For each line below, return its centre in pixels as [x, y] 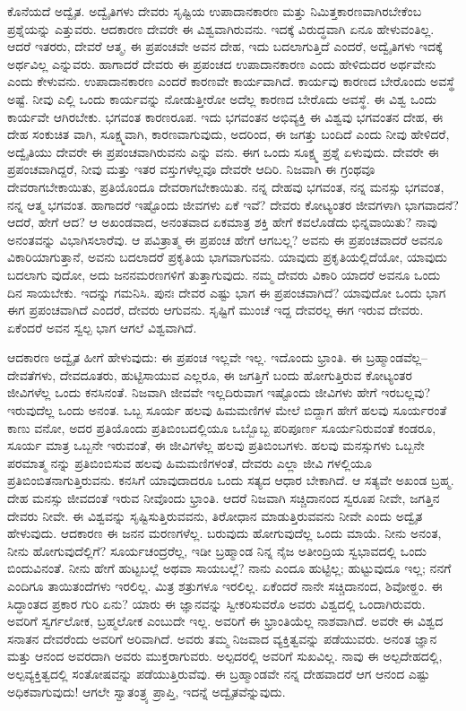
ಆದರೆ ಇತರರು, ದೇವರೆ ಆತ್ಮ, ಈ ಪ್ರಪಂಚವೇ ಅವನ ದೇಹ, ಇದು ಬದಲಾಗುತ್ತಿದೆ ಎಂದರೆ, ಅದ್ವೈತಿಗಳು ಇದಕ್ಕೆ [225, 46]
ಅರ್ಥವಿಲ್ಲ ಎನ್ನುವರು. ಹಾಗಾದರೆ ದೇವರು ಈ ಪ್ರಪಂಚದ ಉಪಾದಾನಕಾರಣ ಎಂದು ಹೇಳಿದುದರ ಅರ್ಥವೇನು [222, 63]
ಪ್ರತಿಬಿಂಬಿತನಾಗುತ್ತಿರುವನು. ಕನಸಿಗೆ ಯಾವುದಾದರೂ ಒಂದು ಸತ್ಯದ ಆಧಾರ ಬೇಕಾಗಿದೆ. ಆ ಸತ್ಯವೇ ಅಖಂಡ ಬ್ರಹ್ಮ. [231, 480]
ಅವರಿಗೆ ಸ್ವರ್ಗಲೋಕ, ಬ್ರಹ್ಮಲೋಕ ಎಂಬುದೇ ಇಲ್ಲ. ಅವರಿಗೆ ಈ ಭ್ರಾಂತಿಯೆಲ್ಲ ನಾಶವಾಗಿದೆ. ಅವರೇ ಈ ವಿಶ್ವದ [225, 621]
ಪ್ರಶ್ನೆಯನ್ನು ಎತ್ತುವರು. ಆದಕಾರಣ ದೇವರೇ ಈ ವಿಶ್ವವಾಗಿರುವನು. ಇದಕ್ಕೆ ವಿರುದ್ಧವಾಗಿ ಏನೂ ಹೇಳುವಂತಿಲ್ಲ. [221, 28]
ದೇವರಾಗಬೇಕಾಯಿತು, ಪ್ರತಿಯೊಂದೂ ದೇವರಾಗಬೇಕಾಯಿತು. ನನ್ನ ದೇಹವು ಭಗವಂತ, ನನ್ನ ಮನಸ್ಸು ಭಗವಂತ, [226, 186]
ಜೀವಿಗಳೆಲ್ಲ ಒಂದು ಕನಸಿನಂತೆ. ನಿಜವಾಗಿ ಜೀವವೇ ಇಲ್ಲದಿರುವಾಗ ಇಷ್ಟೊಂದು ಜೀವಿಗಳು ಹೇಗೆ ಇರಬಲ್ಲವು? [219, 392]
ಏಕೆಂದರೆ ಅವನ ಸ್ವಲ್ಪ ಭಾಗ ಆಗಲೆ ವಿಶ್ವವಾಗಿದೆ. [102, 327]
